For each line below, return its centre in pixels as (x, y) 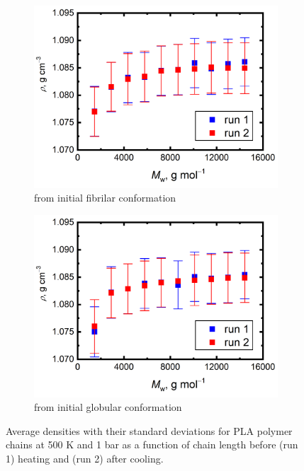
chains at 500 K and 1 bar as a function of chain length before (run (152, 444)
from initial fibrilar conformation (105, 198)
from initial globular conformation (108, 407)
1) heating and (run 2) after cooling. (85, 458)
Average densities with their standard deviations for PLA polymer (149, 430)
